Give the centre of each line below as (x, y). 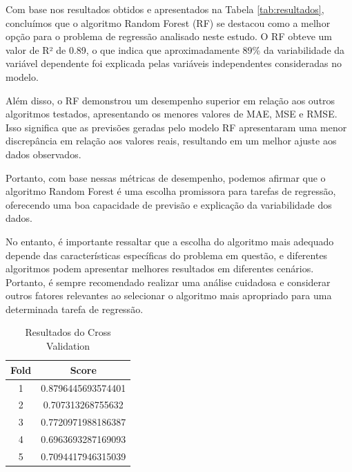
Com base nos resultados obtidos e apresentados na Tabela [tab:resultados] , (165, 9)
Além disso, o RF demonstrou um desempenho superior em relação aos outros (170, 100)
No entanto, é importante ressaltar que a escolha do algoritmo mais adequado (170, 241)
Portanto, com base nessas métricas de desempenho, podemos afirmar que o (166, 177)
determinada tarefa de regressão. (75, 309)
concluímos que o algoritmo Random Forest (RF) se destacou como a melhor (168, 22)
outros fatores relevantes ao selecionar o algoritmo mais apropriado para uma (169, 295)
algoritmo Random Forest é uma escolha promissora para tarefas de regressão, (171, 191)
